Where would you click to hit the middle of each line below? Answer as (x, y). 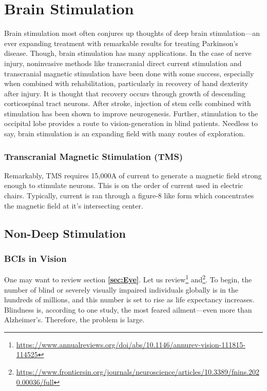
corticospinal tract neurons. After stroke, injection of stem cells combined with (128, 103)
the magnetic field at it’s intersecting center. (74, 205)
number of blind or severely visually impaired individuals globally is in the (121, 289)
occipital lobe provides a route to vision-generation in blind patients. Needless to (131, 123)
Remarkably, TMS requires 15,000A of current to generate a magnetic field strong (133, 175)
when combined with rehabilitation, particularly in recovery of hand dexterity (126, 83)
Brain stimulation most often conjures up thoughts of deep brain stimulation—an (132, 33)
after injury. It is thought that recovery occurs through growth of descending (125, 93)
